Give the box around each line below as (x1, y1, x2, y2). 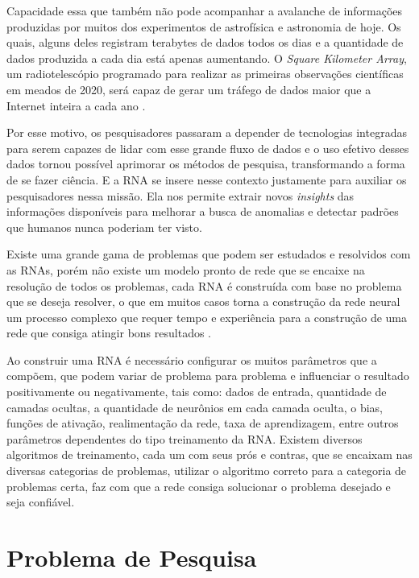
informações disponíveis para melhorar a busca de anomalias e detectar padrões (6, 203, 399, 220)
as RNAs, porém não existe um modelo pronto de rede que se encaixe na (6, 261, 365, 278)
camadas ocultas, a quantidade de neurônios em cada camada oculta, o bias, (6, 398, 383, 415)
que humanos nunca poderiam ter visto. (6, 218, 202, 235)
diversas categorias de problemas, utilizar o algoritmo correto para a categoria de (6, 462, 407, 479)
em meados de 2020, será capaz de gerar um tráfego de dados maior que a (6, 81, 371, 97)
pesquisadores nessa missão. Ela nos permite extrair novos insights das (6, 187, 355, 204)
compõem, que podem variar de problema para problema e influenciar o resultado (6, 367, 409, 384)
